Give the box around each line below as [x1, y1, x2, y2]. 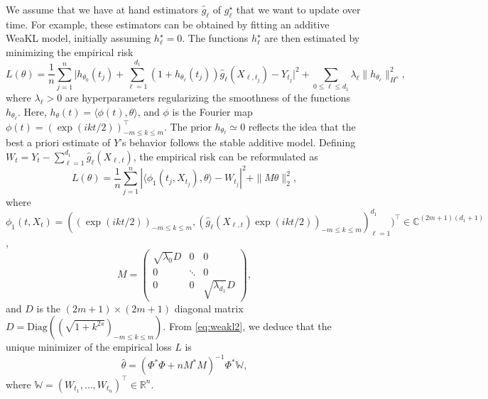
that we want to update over [236, 2, 361, 16]
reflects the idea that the [248, 119, 356, 133]
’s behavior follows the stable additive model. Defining [119, 135, 356, 150]
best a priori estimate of [6, 135, 111, 150]
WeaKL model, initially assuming [6, 31, 151, 45]
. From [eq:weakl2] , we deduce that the [163, 319, 332, 334]
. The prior [163, 119, 212, 133]
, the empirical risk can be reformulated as [133, 148, 318, 163]
